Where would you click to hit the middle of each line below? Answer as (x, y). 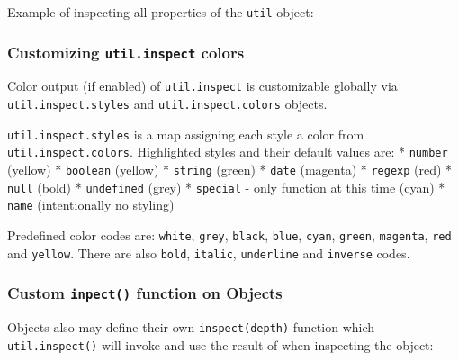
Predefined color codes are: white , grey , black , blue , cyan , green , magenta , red (229, 235)
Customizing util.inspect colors (126, 52)
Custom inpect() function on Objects (145, 293)
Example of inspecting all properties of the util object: (161, 12)
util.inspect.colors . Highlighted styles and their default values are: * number (228, 152)
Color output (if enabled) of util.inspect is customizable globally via (202, 86)
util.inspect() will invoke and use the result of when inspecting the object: (220, 344)
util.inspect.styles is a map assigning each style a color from (186, 134)
